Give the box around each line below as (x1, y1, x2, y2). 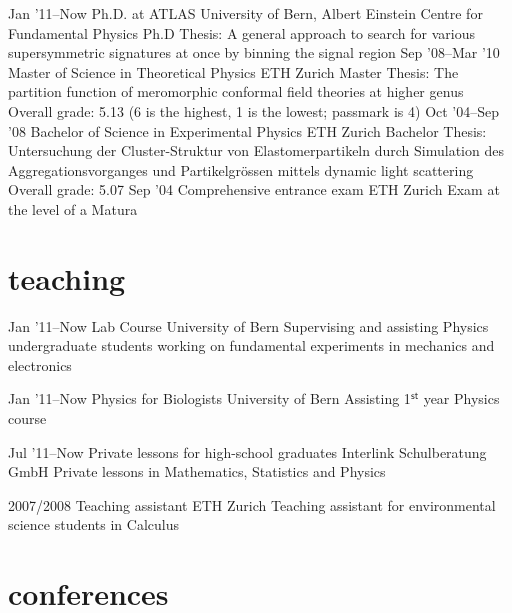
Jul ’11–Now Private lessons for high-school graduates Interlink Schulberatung (8, 441, 487, 462)
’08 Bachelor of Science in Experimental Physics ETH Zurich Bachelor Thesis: (8, 120, 487, 141)
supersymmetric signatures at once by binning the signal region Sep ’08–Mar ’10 (8, 42, 500, 63)
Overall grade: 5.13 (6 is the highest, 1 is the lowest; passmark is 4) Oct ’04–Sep (8, 100, 500, 121)
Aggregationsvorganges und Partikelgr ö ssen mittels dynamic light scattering (8, 159, 474, 180)
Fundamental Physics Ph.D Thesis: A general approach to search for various (8, 22, 475, 43)
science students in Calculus (8, 514, 180, 535)
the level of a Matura (8, 198, 138, 219)
